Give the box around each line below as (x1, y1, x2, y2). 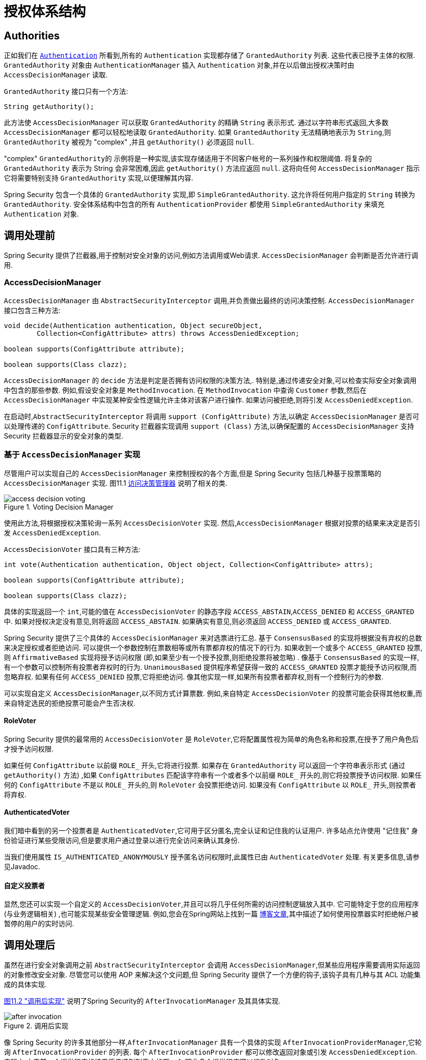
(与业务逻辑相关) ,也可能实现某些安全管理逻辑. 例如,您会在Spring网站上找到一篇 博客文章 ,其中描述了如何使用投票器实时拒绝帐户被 (4, 910, 419, 918)
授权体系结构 (4, 3, 86, 20)
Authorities (4, 29, 60, 42)
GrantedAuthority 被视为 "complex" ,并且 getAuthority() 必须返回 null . (4, 138, 254, 146)
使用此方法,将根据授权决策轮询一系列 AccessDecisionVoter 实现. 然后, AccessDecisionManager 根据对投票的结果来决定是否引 (4, 518, 421, 527)
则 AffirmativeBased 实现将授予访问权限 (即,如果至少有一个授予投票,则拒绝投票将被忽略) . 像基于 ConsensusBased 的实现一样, (4, 653, 419, 661)
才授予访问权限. (4, 744, 54, 753)
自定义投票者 (4, 881, 45, 890)
